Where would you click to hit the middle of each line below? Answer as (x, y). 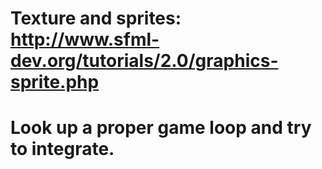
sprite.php (55, 82)
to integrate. (62, 149)
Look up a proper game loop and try (161, 128)
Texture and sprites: (96, 18)
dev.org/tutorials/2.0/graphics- (144, 61)
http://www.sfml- (85, 39)
